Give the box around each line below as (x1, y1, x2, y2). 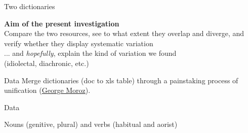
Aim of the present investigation (4, 18, 119, 28)
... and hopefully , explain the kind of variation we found (4, 48, 177, 58)
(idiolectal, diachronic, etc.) (4, 57, 89, 68)
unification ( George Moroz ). (4, 85, 91, 95)
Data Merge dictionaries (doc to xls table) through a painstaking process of (4, 75, 238, 85)
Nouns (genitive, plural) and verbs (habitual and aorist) (4, 119, 178, 129)
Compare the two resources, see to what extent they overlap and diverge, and (4, 28, 244, 39)
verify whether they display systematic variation (4, 38, 153, 48)
